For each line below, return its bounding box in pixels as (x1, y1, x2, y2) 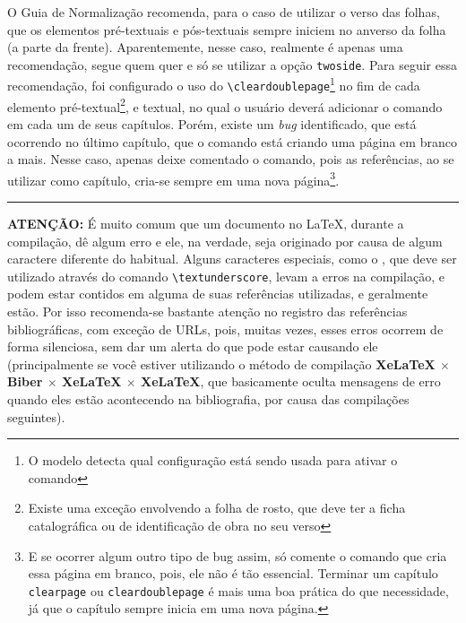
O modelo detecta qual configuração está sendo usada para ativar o (28, 451, 398, 470)
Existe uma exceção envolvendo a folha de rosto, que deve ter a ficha (28, 498, 406, 517)
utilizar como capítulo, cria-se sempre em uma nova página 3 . (7, 168, 340, 189)
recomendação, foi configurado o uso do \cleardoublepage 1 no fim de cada (7, 74, 420, 95)
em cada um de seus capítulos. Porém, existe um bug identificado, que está (7, 115, 417, 133)
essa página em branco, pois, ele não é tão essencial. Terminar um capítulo (28, 564, 438, 583)
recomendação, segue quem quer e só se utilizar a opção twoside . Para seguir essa (7, 55, 458, 74)
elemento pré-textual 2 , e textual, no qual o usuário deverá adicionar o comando (7, 94, 443, 116)
